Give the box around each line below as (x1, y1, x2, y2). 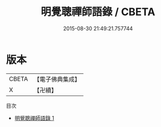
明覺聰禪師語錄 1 (14, 114, 54, 121)
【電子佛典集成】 (33, 75, 80, 83)
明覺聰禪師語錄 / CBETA (40, 5, 156, 19)
